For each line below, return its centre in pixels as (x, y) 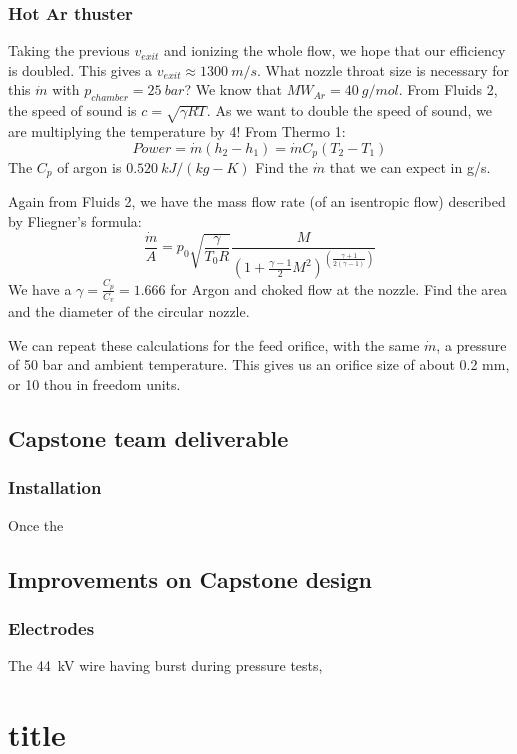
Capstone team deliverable (148, 437)
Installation (55, 487)
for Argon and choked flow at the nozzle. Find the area (338, 288)
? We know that (233, 89)
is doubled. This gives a (80, 69)
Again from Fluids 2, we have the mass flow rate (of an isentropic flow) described (257, 201)
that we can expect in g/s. (410, 167)
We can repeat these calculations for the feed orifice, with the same (214, 344)
